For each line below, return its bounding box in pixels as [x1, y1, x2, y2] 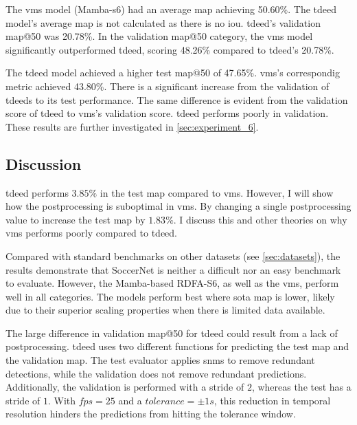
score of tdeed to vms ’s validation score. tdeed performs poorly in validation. [5, 106, 329, 120]
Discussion [5, 153, 82, 174]
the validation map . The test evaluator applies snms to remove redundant [5, 353, 315, 367]
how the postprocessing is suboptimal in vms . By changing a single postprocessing [5, 199, 352, 213]
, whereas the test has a [251, 380, 352, 394]
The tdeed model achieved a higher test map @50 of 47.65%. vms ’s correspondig [5, 65, 340, 80]
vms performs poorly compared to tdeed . [5, 226, 178, 240]
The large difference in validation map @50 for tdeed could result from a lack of [5, 325, 338, 340]
